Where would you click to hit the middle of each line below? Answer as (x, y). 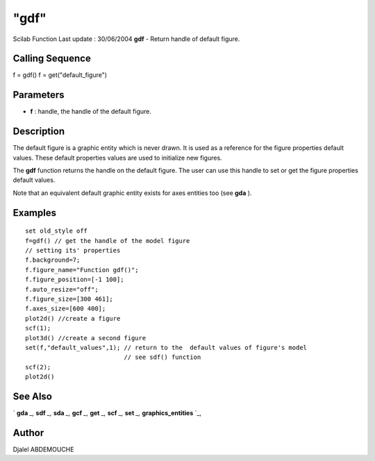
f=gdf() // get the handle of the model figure (108, 241)
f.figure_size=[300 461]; (69, 299)
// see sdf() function (162, 357)
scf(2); (38, 367)
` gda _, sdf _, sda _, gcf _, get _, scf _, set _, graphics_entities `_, (107, 413)
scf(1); (38, 328)
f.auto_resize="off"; (62, 289)
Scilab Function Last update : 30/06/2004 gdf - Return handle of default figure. (126, 39)
